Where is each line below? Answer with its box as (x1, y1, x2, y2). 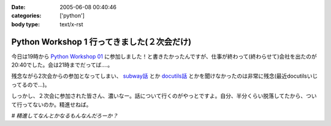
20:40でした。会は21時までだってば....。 (11, 61, 113, 69)
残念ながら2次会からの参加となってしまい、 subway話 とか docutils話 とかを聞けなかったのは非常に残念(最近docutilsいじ (11, 72, 318, 80)
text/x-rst (59, 20, 83, 28)
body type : (11, 20, 40, 28)
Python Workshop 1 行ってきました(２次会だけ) (11, 37, 192, 47)
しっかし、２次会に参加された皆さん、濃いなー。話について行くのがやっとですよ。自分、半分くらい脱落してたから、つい (11, 92, 317, 100)
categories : (11, 12, 42, 20)
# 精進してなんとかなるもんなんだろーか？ (11, 112, 118, 119)
